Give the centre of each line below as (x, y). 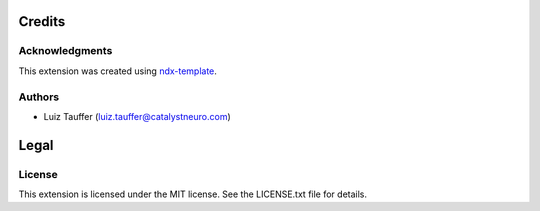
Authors (39, 97)
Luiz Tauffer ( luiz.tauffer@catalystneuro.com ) (137, 116)
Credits (42, 21)
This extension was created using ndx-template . (117, 71)
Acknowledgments (65, 51)
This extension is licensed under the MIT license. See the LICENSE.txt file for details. (193, 194)
